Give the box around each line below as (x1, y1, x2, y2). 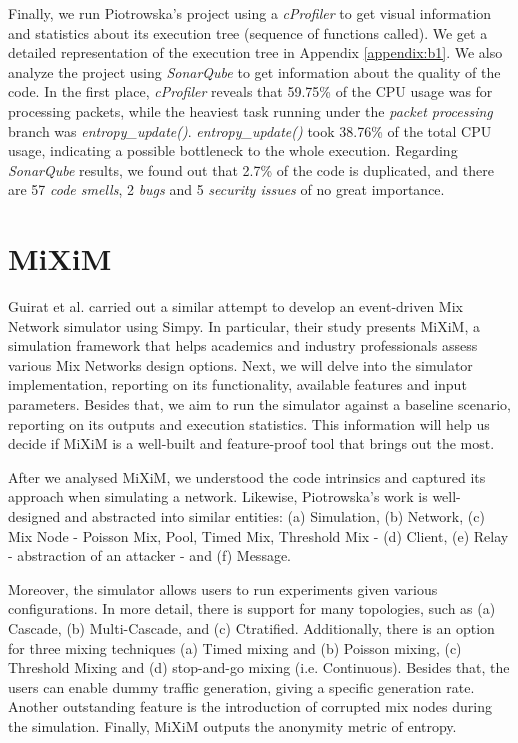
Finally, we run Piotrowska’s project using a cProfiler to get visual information (8, 3, 492, 23)
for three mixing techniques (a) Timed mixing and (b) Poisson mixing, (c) (8, 637, 462, 658)
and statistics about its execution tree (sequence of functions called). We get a (8, 22, 488, 43)
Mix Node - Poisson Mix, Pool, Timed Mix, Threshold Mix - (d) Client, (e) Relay (8, 525, 509, 546)
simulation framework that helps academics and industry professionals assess (8, 335, 478, 356)
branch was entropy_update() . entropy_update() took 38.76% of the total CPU (8, 120, 492, 141)
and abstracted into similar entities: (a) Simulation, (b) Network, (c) (64, 506, 485, 526)
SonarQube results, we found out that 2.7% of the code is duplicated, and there (8, 159, 494, 180)
